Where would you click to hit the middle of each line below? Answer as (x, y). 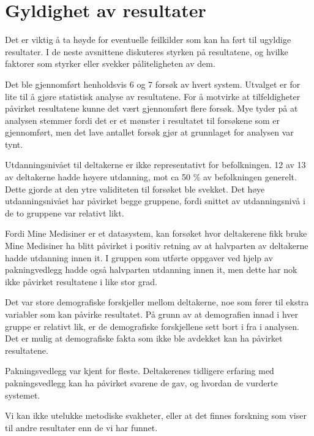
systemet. (23, 395)
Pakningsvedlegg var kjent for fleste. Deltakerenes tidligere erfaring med (140, 371)
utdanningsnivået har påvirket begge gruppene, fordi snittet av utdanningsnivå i (155, 201)
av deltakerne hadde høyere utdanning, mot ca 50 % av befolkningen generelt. (151, 177)
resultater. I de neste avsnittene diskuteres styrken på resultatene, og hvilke (147, 51)
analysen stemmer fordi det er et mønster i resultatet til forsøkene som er (143, 120)
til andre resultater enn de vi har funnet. (81, 427)
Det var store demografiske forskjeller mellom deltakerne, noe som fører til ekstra (157, 302)
